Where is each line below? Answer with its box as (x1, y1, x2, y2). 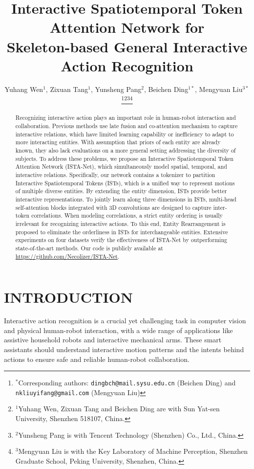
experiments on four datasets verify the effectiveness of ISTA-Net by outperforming (15, 236, 227, 244)
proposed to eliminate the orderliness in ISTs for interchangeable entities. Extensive (15, 227, 228, 236)
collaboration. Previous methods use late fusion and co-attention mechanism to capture (15, 122, 238, 130)
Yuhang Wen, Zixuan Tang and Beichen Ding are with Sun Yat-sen (18, 403, 220, 414)
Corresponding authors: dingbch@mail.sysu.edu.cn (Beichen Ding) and (18, 378, 236, 388)
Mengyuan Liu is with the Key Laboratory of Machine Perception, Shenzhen (18, 446, 248, 456)
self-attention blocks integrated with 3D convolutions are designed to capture (15, 203, 212, 211)
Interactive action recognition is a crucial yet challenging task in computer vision (4, 315, 246, 326)
